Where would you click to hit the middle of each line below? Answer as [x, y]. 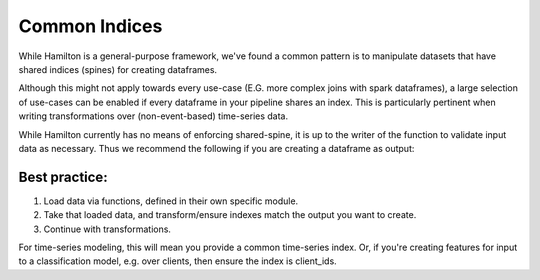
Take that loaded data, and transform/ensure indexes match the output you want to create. [230, 215]
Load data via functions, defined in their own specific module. [171, 201]
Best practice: [63, 176]
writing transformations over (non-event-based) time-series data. [153, 116]
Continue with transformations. [107, 229]
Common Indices [90, 26]
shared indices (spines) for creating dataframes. [118, 69]
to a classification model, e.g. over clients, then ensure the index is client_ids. [177, 261]
